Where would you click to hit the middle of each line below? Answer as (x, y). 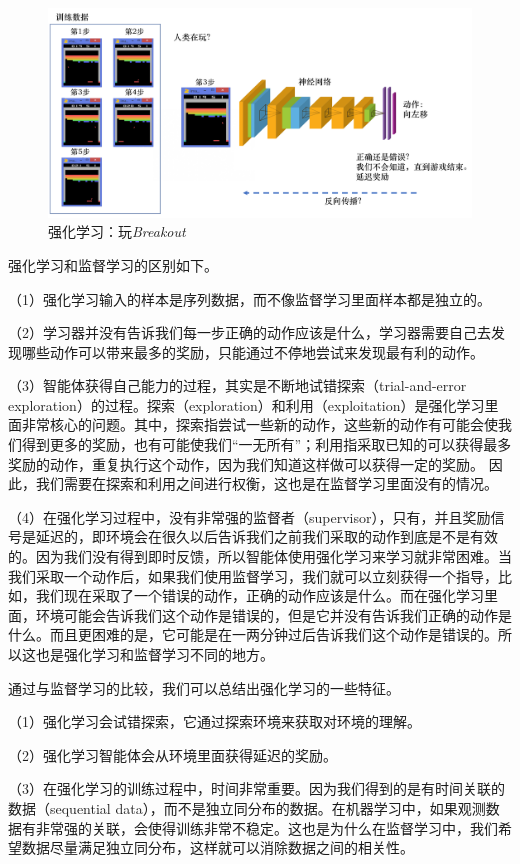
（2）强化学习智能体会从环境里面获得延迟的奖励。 (172, 754)
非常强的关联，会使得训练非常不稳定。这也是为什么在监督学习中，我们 (266, 827)
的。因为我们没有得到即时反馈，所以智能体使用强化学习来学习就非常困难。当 (260, 556)
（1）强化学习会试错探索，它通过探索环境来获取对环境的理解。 (214, 721)
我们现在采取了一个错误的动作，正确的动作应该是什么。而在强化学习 (259, 595)
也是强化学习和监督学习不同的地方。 (154, 654)
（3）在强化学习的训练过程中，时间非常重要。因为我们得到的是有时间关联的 (256, 788)
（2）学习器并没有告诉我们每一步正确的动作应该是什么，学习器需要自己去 (249, 332)
